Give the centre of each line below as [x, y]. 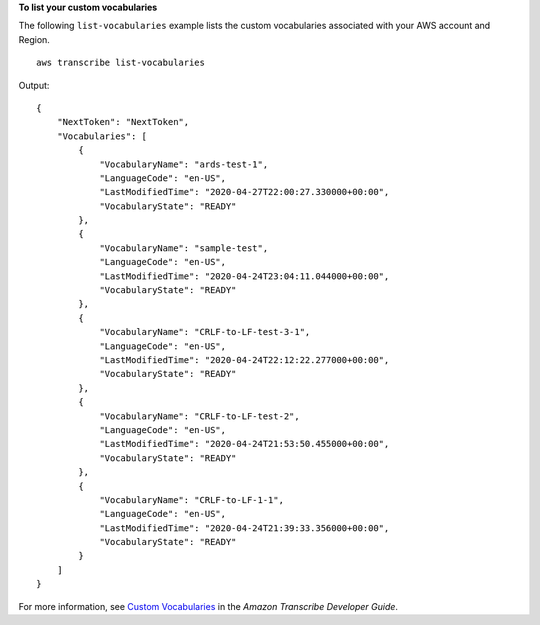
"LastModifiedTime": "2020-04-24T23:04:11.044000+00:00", [244, 276]
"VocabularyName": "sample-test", [184, 248]
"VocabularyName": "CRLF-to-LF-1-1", [192, 499]
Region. [34, 39]
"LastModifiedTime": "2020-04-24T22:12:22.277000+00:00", [244, 359]
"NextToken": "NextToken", [123, 122]
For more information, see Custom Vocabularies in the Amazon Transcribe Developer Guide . [208, 606]
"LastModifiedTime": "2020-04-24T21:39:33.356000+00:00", [244, 528]
